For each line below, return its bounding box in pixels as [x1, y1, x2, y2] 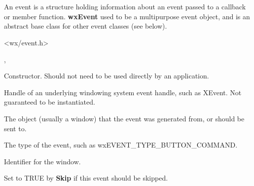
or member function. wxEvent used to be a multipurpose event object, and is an [4, 11, 250, 21]
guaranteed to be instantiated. [4, 97, 95, 107]
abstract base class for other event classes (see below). [4, 21, 167, 31]
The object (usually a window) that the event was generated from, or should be [4, 113, 245, 123]
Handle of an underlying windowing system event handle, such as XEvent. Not [4, 87, 242, 97]
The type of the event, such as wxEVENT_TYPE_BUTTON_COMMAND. [4, 140, 238, 150]
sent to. [4, 123, 27, 133]
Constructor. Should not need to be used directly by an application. [4, 71, 209, 81]
